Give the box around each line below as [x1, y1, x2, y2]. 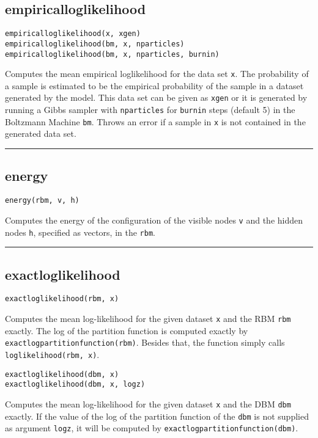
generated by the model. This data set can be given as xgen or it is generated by [5, 91, 308, 104]
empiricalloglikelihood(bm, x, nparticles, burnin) [5, 49, 220, 59]
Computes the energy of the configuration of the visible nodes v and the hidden [5, 213, 303, 226]
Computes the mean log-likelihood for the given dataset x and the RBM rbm [5, 312, 291, 325]
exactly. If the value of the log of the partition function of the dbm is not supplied [5, 409, 309, 422]
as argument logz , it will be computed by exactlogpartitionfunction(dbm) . [5, 422, 298, 434]
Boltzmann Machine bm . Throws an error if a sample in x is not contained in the [5, 115, 306, 128]
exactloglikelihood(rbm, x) [5, 294, 119, 304]
